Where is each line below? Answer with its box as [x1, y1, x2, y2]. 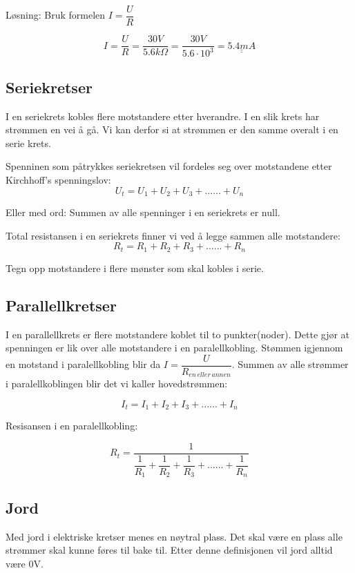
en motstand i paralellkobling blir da [6, 357, 161, 371]
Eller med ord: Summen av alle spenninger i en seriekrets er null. [6, 205, 280, 220]
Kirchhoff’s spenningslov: [6, 173, 111, 187]
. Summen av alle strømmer [231, 357, 349, 371]
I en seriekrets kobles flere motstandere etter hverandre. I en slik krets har [6, 108, 320, 123]
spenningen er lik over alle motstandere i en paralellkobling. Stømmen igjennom [6, 340, 343, 355]
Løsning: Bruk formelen [6, 8, 106, 22]
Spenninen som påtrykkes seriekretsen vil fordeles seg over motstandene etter [6, 159, 332, 173]
